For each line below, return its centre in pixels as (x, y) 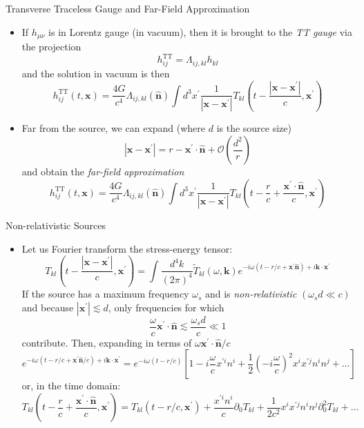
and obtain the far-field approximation (103, 171)
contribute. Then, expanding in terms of (107, 342)
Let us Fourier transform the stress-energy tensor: (127, 248)
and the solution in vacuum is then (96, 73)
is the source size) (254, 128)
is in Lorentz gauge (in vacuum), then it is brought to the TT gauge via (200, 31)
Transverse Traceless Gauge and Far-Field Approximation (128, 8)
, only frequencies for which (166, 307)
